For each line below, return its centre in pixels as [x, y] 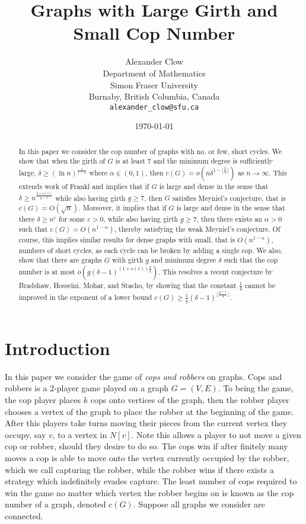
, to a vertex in [80, 434]
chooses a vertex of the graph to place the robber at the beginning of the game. [149, 411]
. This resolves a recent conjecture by [215, 272]
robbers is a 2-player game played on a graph [87, 388]
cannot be [260, 285]
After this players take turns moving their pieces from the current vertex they [146, 423]
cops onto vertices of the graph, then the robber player [190, 400]
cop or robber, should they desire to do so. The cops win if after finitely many [146, 446]
